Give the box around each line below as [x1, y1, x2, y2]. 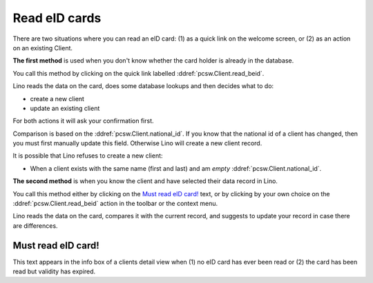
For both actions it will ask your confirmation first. [12, 117, 154, 125]
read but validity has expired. [12, 267, 96, 275]
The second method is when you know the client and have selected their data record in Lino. [12, 177, 278, 185]
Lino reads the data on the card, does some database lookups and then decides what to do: [12, 82, 274, 90]
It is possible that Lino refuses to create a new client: [12, 151, 163, 160]
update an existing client [30, 104, 100, 112]
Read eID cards [12, 10, 102, 25]
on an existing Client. [12, 43, 73, 52]
